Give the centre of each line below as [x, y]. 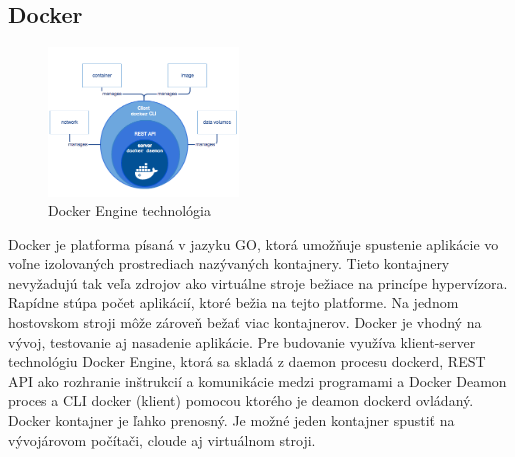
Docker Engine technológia [129, 210]
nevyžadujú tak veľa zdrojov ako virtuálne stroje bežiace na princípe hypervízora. [258, 282]
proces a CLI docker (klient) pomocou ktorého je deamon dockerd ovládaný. [241, 400]
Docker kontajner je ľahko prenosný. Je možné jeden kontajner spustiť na [231, 420]
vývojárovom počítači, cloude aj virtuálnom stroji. [162, 439]
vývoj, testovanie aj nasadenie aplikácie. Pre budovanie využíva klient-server [242, 341]
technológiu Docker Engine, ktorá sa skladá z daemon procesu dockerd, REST [247, 361]
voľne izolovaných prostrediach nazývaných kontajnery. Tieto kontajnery [229, 263]
